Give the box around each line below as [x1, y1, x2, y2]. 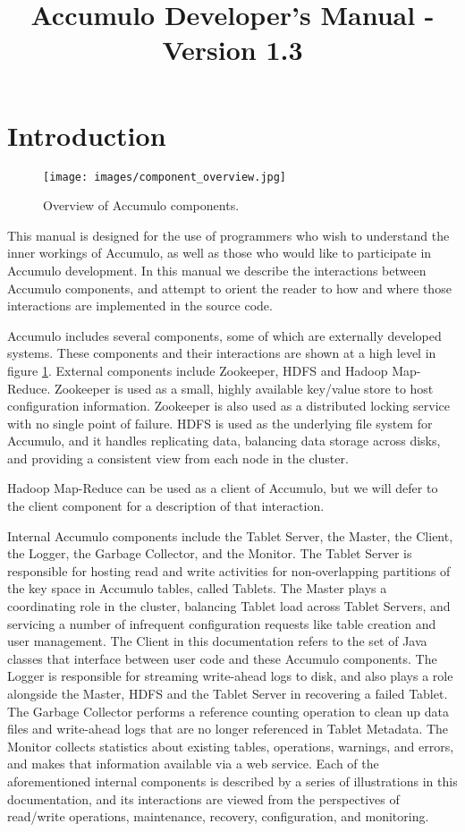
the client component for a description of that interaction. [7, 497, 325, 515]
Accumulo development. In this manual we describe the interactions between [7, 260, 427, 279]
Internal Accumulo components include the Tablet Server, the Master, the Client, [7, 526, 453, 545]
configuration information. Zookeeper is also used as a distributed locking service [7, 396, 450, 415]
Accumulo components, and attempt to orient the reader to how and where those [7, 278, 452, 297]
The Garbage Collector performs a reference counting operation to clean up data [7, 701, 449, 720]
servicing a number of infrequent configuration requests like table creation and [7, 614, 436, 632]
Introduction [7, 116, 166, 153]
